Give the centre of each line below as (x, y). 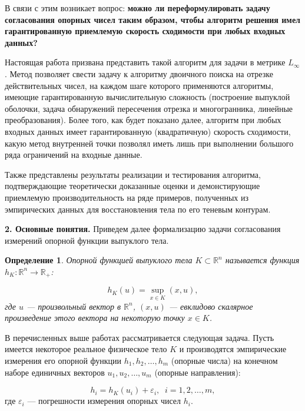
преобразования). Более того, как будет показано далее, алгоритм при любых (143, 120)
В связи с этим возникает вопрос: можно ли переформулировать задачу (137, 8)
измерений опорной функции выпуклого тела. (87, 240)
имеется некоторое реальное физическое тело (86, 349)
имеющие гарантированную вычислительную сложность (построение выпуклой (147, 97)
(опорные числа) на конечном (224, 360)
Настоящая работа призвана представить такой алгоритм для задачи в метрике (145, 62)
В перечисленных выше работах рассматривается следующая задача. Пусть (140, 337)
